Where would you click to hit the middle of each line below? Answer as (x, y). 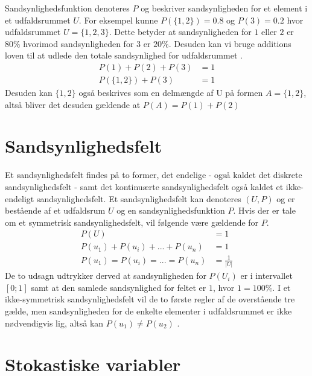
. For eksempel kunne (118, 20)
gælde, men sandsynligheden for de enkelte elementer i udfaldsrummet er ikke (148, 311)
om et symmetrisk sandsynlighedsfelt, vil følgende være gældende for (132, 222)
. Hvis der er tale (264, 210)
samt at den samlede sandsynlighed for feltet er (119, 287)
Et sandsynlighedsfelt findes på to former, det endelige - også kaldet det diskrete (154, 175)
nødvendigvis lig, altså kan (54, 323)
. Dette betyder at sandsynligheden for (180, 32)
